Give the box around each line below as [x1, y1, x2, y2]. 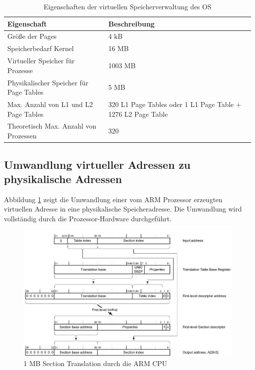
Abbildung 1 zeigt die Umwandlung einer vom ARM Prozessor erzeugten [4, 194, 223, 204]
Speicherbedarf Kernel [7, 43, 74, 53]
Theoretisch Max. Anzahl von [7, 121, 97, 131]
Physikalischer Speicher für [7, 77, 88, 87]
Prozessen [7, 131, 37, 141]
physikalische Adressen [4, 171, 122, 186]
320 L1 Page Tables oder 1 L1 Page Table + [108, 99, 242, 109]
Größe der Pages [7, 31, 57, 41]
